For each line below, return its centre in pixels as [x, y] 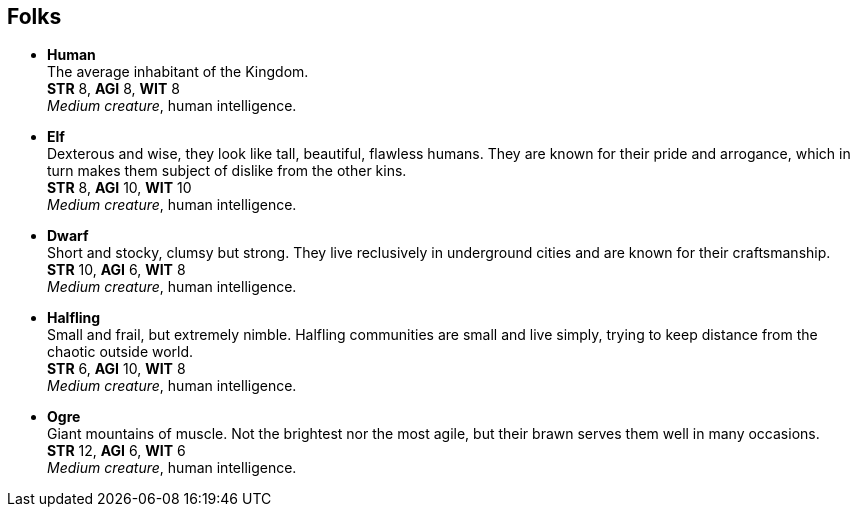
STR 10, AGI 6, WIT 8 [116, 270]
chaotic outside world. [120, 352]
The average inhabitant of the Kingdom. [178, 72]
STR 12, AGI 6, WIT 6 [116, 451]
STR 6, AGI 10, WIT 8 [116, 369]
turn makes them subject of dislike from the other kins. [227, 171]
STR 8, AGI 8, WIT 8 [113, 89]
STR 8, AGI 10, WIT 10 [119, 188]
